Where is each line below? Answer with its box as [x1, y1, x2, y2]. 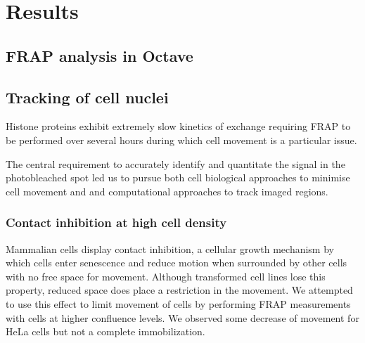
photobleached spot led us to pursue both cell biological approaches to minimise [6, 170, 350, 185]
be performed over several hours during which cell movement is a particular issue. [6, 132, 357, 147]
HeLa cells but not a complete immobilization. [6, 324, 205, 339]
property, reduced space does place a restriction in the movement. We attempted [6, 283, 353, 297]
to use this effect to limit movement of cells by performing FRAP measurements [6, 296, 351, 311]
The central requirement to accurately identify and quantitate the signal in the [6, 156, 345, 171]
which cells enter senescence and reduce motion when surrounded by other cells [6, 255, 347, 270]
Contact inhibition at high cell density [6, 214, 227, 231]
